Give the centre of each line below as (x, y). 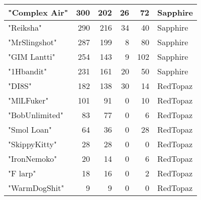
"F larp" (22, 173)
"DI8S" (20, 86)
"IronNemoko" (33, 159)
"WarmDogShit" (36, 188)
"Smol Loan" (30, 129)
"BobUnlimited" (36, 115)
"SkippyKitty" (32, 144)
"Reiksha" (25, 27)
